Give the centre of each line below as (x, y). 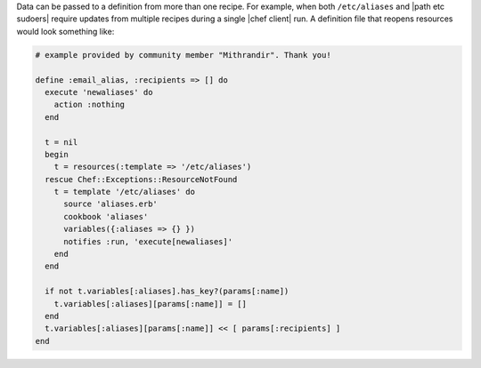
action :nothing (89, 105)
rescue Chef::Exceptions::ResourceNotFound (141, 179)
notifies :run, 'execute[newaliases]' (148, 241)
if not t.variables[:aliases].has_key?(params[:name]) (167, 292)
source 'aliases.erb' (110, 204)
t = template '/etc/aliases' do (125, 192)
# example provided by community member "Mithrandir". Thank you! (183, 55)
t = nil (61, 142)
